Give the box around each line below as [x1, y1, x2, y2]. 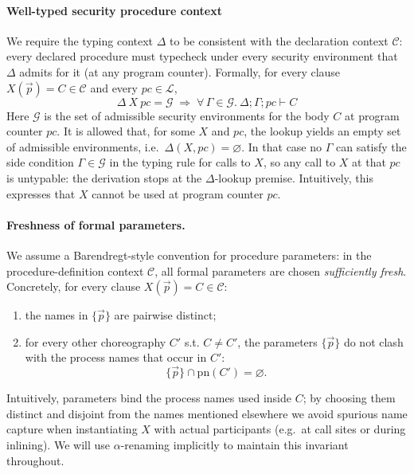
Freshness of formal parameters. [6, 216, 186, 233]
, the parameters [237, 333, 318, 350]
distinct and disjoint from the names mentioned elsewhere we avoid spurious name [6, 405, 408, 421]
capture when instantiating [6, 421, 138, 437]
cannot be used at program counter [92, 185, 264, 202]
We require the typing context [6, 32, 154, 49]
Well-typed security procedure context [6, 2, 222, 18]
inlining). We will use [6, 436, 110, 452]
